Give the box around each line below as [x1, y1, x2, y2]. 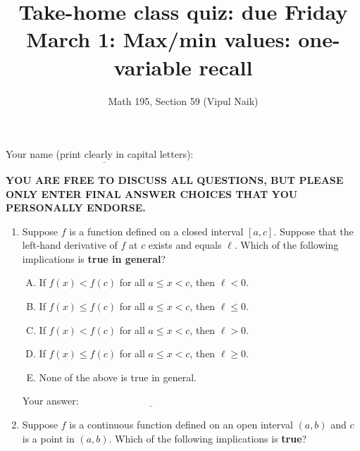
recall [199, 52, 253, 81]
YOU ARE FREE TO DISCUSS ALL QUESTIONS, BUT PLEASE [6, 172, 344, 187]
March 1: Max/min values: [26, 25, 291, 54]
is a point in [22, 431, 75, 445]
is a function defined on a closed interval [69, 223, 244, 238]
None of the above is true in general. [39, 369, 197, 384]
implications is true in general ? [22, 251, 166, 266]
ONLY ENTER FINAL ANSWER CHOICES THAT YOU [6, 186, 298, 201]
